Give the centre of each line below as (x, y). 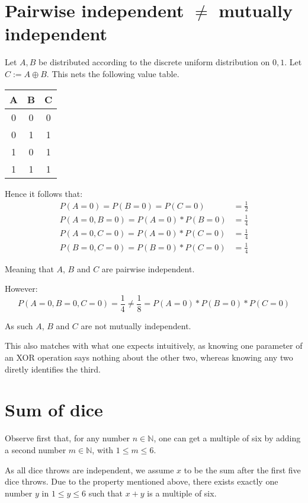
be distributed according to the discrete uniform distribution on (154, 62)
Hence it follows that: (44, 193)
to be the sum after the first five (242, 469)
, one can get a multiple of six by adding (227, 438)
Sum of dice (54, 410)
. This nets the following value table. (113, 73)
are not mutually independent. (136, 325)
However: (21, 289)
